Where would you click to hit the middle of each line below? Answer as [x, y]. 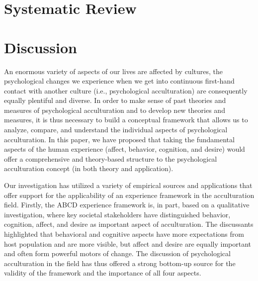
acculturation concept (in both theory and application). [89, 168]
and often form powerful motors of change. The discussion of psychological [117, 253]
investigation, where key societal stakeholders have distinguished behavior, [117, 214]
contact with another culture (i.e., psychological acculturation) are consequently [126, 90]
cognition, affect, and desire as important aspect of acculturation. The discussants [129, 224]
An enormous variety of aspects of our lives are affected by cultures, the [113, 71]
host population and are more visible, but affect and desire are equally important [128, 243]
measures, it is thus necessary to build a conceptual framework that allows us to [126, 120]
